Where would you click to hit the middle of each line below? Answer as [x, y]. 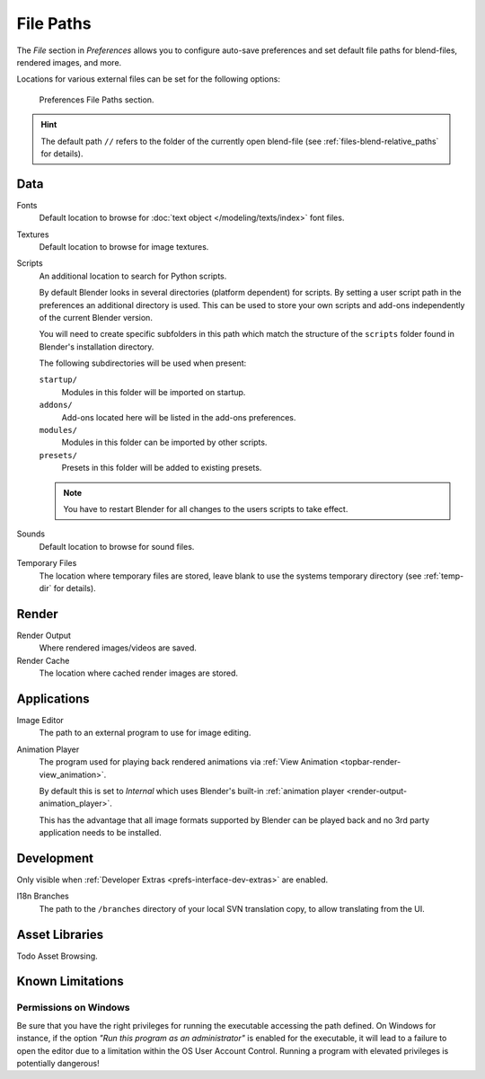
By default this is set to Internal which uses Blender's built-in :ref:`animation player [192, 791]
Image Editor [40, 720]
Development [55, 858]
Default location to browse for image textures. [124, 246]
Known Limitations [71, 982]
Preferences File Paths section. [97, 100]
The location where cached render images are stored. [138, 673]
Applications [53, 699]
